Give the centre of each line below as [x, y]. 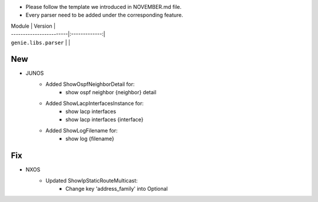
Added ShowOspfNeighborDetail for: [90, 84]
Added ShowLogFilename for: [82, 130]
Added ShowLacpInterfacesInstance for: [95, 103]
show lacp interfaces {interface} [105, 120]
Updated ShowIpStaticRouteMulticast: [92, 180]
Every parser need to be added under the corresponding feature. [105, 15]
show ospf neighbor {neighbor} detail [111, 92]
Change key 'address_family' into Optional [117, 188]
